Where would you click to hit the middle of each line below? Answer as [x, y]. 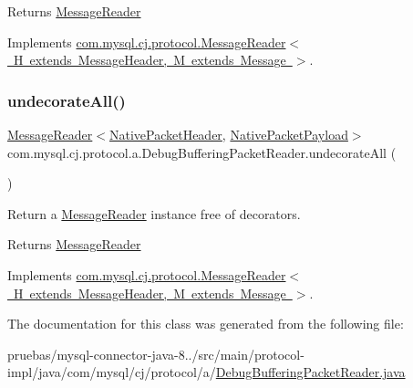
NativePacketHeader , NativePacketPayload [228, 134]
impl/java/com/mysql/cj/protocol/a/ [112, 372]
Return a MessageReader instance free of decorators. [154, 213]
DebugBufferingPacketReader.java [310, 372]
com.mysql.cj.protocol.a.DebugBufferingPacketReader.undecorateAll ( [202, 152]
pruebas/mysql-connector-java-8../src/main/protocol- [156, 354]
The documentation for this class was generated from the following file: [206, 324]
